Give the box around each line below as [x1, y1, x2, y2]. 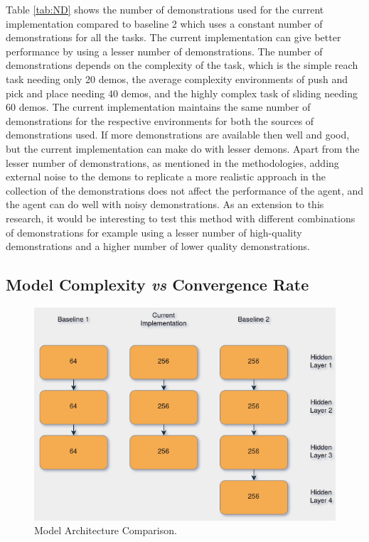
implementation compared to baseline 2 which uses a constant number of [6, 16, 323, 31]
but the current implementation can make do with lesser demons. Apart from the [6, 141, 360, 156]
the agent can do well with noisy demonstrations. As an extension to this [6, 197, 324, 212]
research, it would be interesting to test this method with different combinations [6, 210, 355, 225]
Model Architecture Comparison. [34, 523, 177, 538]
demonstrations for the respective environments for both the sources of [6, 113, 314, 128]
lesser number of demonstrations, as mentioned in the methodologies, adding [6, 155, 339, 170]
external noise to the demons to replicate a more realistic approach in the [6, 169, 326, 184]
